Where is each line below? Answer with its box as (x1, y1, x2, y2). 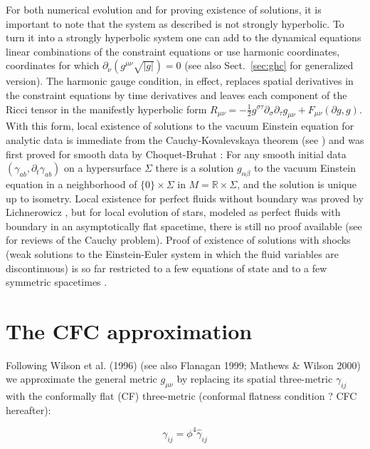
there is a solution (155, 160, 234, 175)
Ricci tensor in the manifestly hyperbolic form (6, 101, 207, 116)
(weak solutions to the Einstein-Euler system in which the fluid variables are (6, 246, 339, 261)
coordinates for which (6, 58, 100, 73)
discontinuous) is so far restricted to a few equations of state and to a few (6, 260, 327, 275)
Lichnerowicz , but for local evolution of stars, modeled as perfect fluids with (6, 205, 341, 220)
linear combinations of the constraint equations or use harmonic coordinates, (6, 43, 340, 58)
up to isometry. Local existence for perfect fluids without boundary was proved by (6, 190, 364, 205)
